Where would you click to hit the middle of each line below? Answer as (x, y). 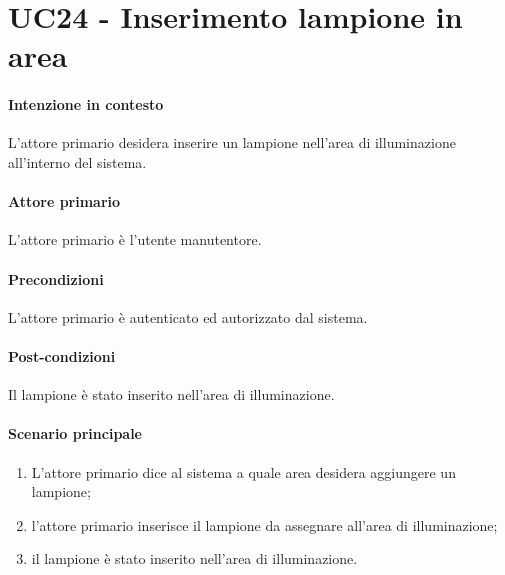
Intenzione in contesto (86, 104)
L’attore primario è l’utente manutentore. (135, 239)
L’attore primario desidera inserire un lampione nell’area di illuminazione (232, 142)
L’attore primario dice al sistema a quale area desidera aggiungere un (243, 471)
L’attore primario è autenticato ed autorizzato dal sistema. (188, 316)
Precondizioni (56, 278)
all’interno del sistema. (77, 161)
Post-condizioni (62, 355)
